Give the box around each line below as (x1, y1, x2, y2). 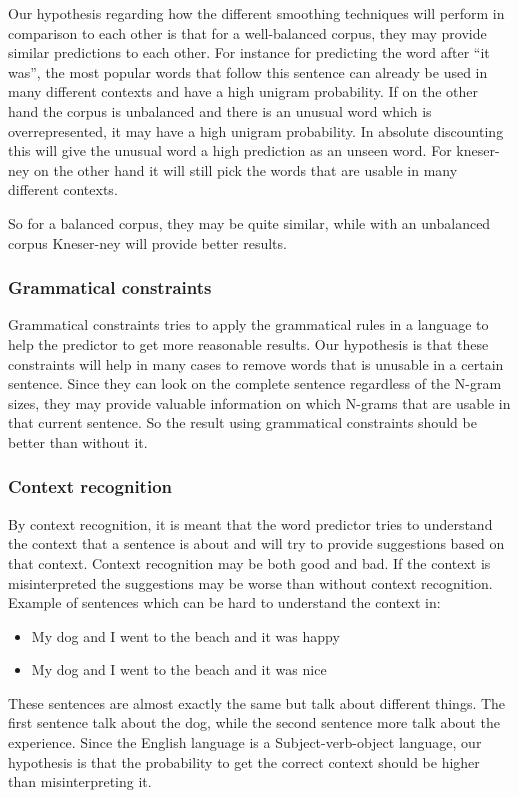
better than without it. (8, 431, 148, 452)
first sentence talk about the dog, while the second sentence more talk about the (8, 712, 500, 733)
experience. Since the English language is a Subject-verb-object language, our (8, 732, 482, 753)
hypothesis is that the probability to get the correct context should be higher (8, 751, 480, 772)
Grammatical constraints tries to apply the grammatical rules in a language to (8, 314, 489, 335)
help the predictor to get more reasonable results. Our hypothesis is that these (8, 333, 489, 354)
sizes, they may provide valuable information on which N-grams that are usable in (8, 392, 511, 413)
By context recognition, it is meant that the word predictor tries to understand (8, 513, 493, 534)
